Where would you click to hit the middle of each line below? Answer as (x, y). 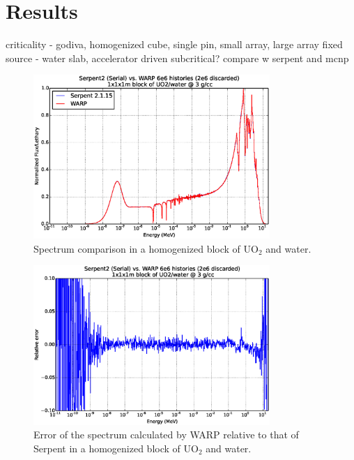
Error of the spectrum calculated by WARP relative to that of (166, 435)
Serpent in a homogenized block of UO (116, 448)
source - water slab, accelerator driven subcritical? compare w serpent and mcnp (177, 58)
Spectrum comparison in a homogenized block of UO (146, 248)
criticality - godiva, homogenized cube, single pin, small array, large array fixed (174, 44)
